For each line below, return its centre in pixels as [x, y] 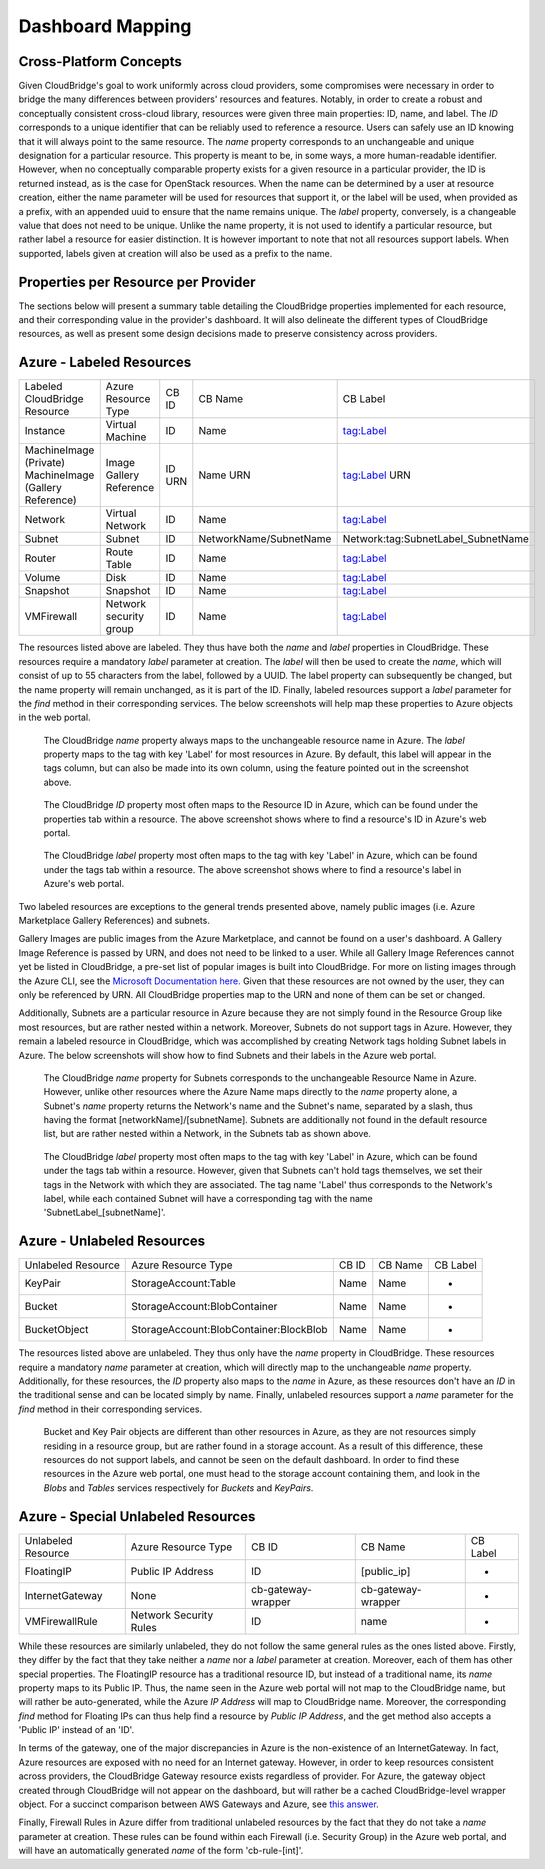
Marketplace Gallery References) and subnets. [114, 920]
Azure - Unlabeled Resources [112, 1241]
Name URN [224, 475]
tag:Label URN [377, 475]
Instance [45, 431]
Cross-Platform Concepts [100, 61]
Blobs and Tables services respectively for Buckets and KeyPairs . [178, 1487]
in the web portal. [54, 717]
